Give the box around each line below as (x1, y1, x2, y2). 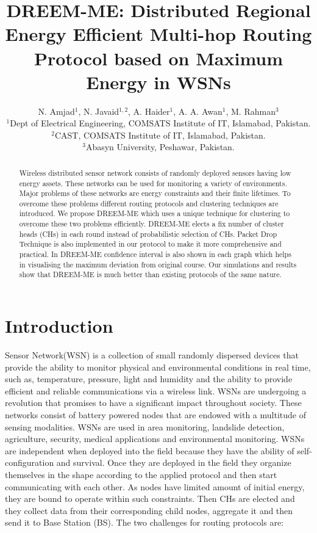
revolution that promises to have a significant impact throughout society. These (5, 396, 302, 409)
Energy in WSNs (86, 69, 231, 94)
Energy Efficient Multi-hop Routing (5, 21, 312, 46)
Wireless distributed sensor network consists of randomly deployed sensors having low (19, 167, 291, 178)
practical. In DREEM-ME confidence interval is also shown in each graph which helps (19, 249, 291, 259)
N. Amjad (38, 104, 75, 117)
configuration (5, 456, 54, 469)
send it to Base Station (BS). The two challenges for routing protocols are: (5, 516, 284, 529)
